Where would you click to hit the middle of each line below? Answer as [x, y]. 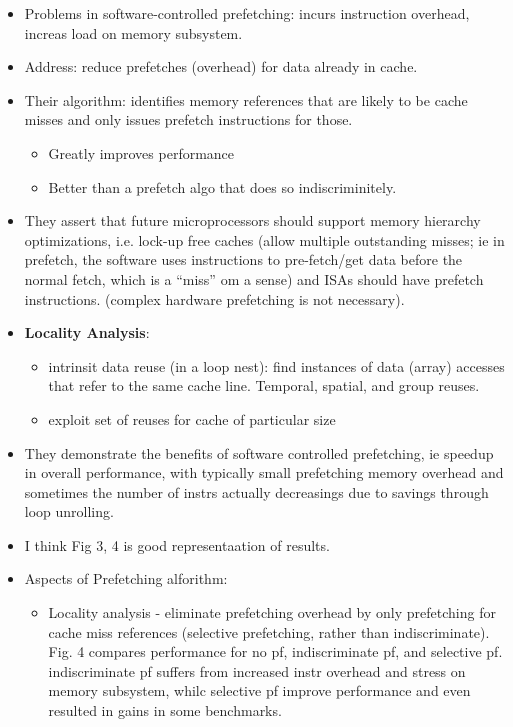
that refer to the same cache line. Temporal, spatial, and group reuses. [264, 385]
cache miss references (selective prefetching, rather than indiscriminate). [269, 631]
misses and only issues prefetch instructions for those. [188, 119]
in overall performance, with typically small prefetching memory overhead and [264, 472]
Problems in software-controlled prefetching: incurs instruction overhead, [247, 13]
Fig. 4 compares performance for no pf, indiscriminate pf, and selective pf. [275, 651]
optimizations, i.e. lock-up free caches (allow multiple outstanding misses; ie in [264, 239]
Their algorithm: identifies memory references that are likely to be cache [246, 99]
